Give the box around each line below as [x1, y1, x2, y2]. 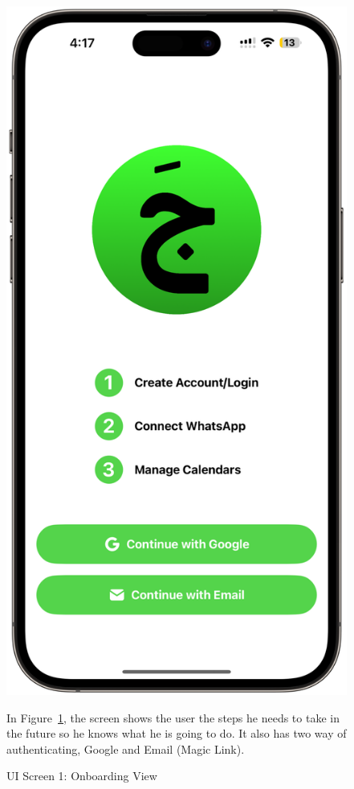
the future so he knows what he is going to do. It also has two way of [6, 725, 347, 742]
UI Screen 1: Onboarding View [6, 767, 157, 784]
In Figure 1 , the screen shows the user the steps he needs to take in [6, 709, 340, 726]
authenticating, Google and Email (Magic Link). [6, 740, 245, 757]
